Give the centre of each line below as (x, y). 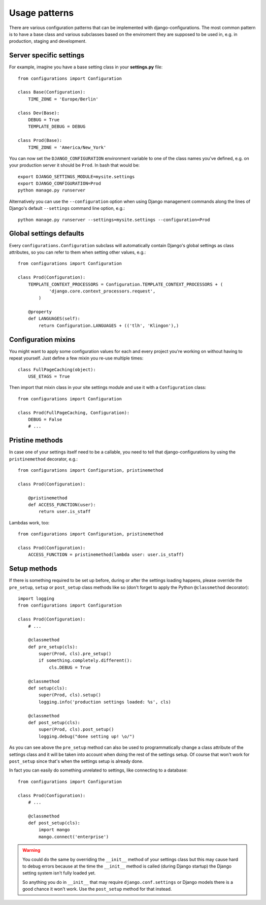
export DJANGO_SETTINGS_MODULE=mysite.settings (76, 177)
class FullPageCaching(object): (57, 370)
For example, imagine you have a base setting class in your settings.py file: (86, 67)
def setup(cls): (48, 688)
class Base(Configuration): (52, 92)
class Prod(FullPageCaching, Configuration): (74, 413)
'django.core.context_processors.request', (102, 291)
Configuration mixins (42, 339)
